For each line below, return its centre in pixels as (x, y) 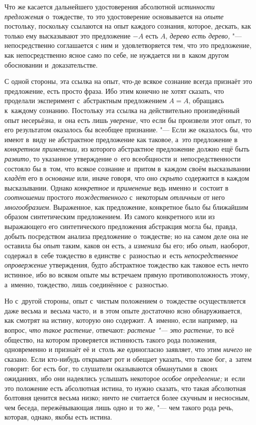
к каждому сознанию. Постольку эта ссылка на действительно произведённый (122, 110)
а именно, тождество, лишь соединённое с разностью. (87, 284)
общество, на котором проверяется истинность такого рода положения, (111, 339)
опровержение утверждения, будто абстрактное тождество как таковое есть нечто (127, 265)
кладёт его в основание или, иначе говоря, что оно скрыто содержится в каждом (127, 178)
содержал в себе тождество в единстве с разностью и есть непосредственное (121, 255)
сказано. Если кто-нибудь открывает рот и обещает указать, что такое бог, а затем (128, 359)
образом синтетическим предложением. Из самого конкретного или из (110, 216)
